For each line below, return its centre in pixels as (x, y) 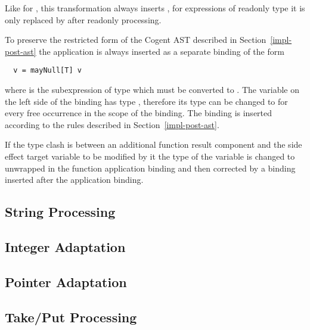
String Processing (60, 212)
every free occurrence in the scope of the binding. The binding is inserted (139, 113)
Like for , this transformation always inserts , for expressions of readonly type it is (155, 8)
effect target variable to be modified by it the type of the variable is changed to (150, 156)
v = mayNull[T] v (47, 71)
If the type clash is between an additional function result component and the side (154, 144)
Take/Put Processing (71, 317)
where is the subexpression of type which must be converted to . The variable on (152, 90)
